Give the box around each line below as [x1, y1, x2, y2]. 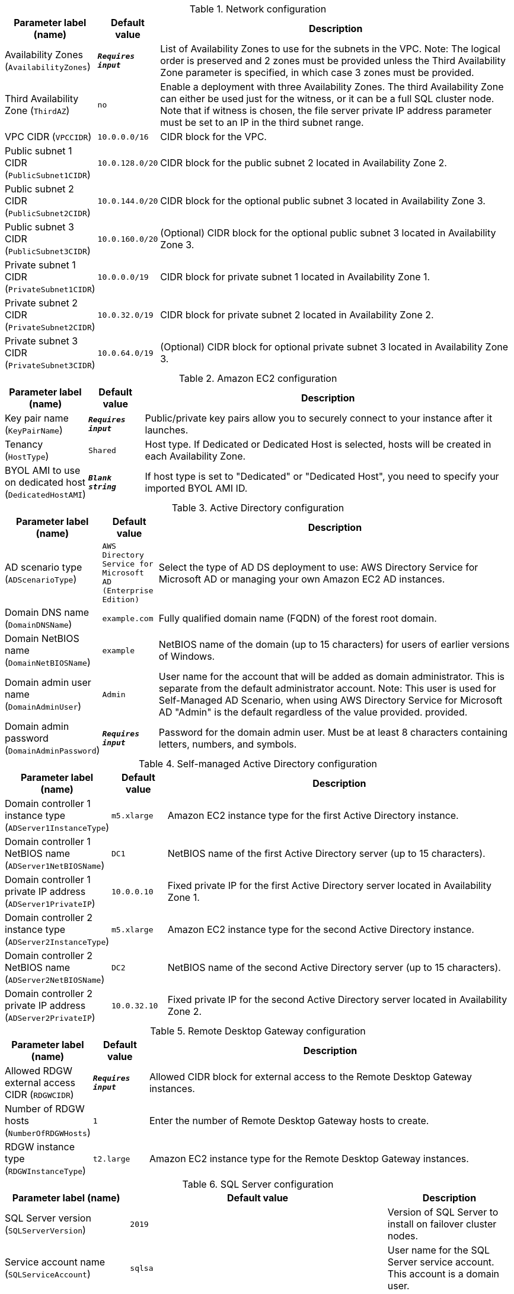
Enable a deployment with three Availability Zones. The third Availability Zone [160, 81, 504, 93]
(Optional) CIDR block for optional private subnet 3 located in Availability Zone [160, 341, 509, 353]
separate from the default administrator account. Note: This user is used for [158, 682, 496, 694]
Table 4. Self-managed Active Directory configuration [138, 758, 378, 770]
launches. [145, 424, 189, 436]
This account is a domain [387, 1268, 499, 1280]
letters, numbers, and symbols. [158, 738, 297, 750]
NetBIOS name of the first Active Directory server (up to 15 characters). [167, 847, 486, 859]
